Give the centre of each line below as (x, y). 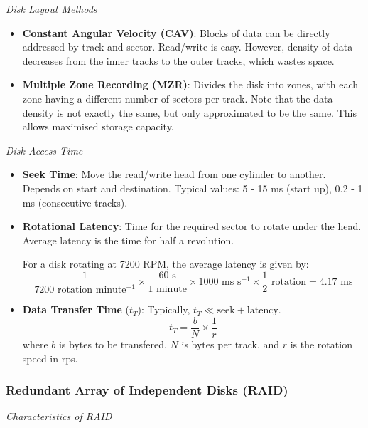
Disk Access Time (44, 150)
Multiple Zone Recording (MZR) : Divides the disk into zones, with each (190, 84)
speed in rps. (50, 358)
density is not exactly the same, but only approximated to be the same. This (189, 112)
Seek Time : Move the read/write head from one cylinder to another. (174, 174)
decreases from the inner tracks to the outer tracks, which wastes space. (178, 60)
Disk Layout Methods (52, 9)
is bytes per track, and (231, 344)
